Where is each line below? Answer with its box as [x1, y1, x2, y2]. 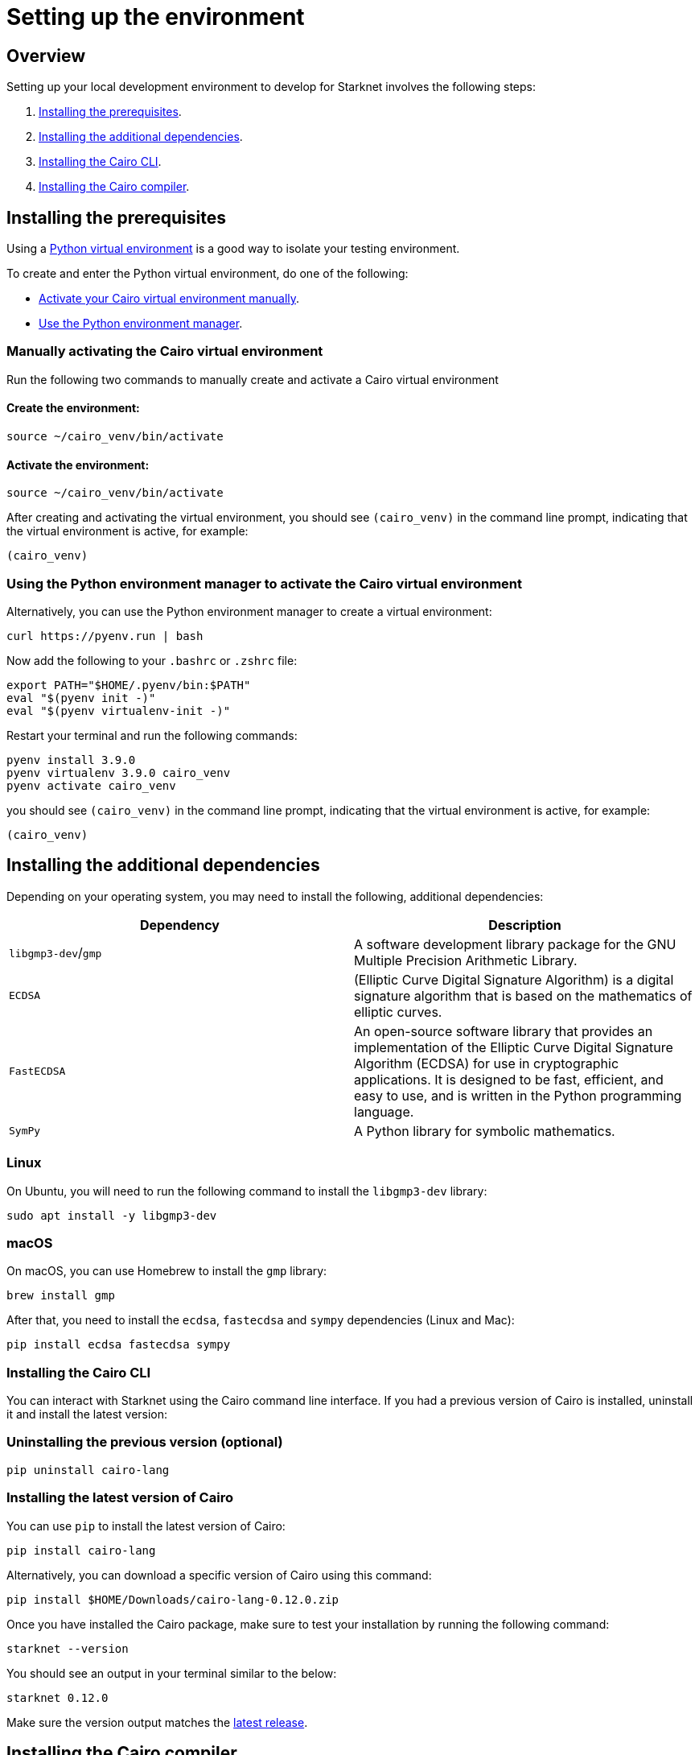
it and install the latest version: [6, 1407, 168, 1422]
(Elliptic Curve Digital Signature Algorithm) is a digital [354, 971, 674, 988]
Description [488, 916, 561, 933]
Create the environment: [6, 401, 140, 415]
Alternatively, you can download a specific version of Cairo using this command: [6, 1567, 432, 1582]
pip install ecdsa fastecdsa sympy [6, 1338, 231, 1352]
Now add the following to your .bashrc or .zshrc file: [6, 653, 298, 667]
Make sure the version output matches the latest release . [6, 1715, 308, 1729]
